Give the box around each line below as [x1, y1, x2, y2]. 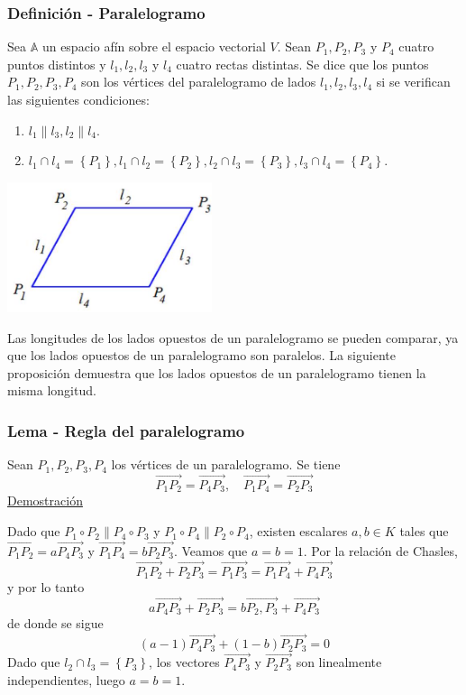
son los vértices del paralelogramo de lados [81, 72, 316, 91]
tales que [399, 522, 449, 541]
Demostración [7, 491, 83, 510]
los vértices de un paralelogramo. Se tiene [111, 455, 341, 474]
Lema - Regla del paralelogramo [7, 419, 245, 441]
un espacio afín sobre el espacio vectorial [41, 37, 266, 56]
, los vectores [149, 653, 220, 672]
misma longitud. [7, 381, 96, 400]
